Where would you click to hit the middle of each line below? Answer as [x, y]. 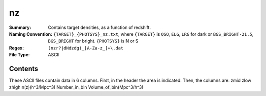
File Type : [19, 55]
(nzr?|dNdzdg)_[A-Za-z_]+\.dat [86, 48]
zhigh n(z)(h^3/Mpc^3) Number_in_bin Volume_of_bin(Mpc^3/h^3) [76, 87]
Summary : [20, 27]
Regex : [17, 48]
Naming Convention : [31, 34]
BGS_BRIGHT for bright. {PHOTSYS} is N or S [93, 41]
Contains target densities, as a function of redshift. [100, 27]
